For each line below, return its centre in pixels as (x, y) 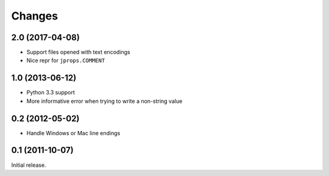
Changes (34, 16)
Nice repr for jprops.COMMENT (66, 60)
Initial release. (29, 165)
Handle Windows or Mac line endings (73, 133)
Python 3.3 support (51, 93)
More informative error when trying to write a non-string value (104, 101)
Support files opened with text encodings (78, 52)
